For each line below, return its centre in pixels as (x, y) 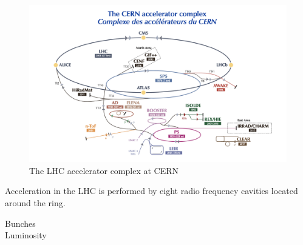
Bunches (20, 223)
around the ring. (35, 202)
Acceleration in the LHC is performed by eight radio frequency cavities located (151, 191)
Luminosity (26, 235)
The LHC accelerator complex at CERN (104, 170)
